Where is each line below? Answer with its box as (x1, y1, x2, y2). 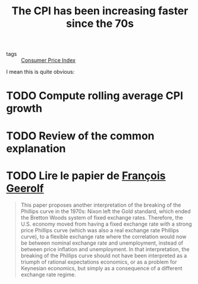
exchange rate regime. (20, 271, 76, 278)
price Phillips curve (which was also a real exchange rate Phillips (20, 226, 180, 233)
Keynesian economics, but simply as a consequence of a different (20, 264, 183, 271)
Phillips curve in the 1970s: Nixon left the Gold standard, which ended (20, 207, 191, 215)
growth (6, 102, 43, 116)
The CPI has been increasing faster (11, 4, 188, 18)
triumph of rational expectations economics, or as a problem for (20, 258, 177, 266)
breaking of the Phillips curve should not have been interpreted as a (20, 252, 187, 259)
